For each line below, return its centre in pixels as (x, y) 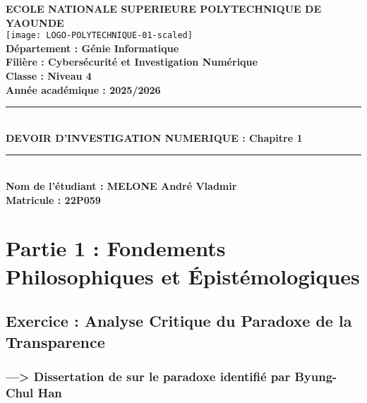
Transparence (55, 341)
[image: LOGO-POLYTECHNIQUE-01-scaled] (99, 36)
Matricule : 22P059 (53, 199)
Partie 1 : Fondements (116, 248)
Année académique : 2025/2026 (83, 89)
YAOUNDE (35, 22)
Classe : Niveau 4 (49, 76)
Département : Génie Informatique (92, 48)
